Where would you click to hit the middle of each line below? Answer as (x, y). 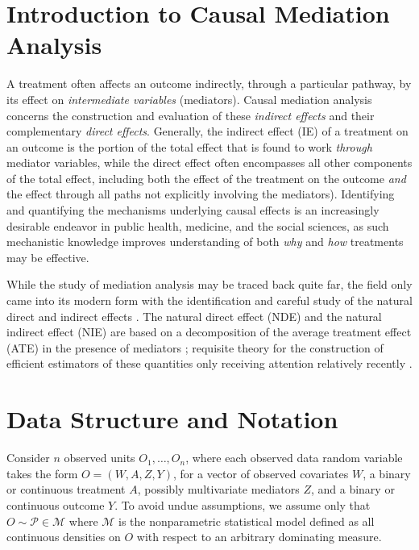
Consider (28, 458)
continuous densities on (64, 537)
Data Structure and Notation (172, 419)
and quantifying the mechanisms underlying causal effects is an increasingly (193, 210)
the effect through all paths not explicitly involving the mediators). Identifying (201, 194)
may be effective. (48, 257)
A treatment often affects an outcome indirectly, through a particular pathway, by (209, 83)
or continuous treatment (66, 489)
